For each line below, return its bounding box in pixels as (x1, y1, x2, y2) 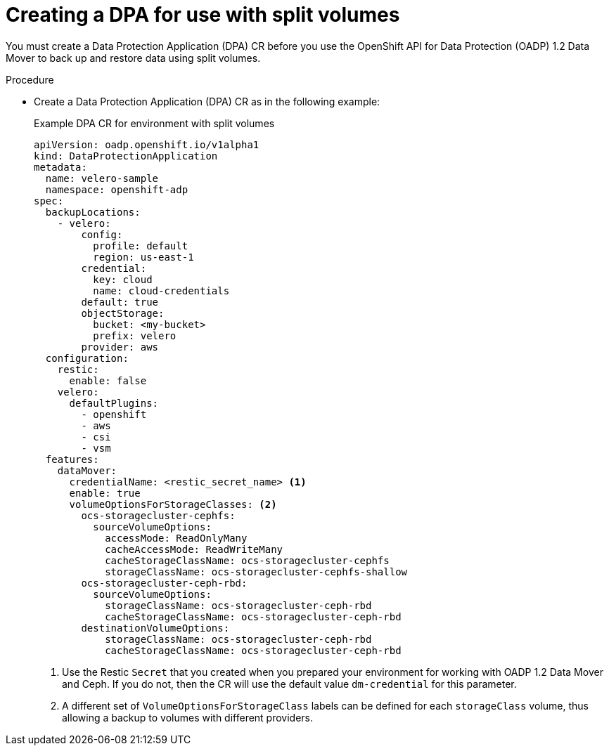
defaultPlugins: (69, 397, 159, 409)
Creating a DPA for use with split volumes (6, 3, 400, 27)
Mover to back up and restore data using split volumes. (6, 51, 261, 64)
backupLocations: (45, 206, 141, 218)
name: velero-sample (45, 172, 159, 184)
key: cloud (93, 273, 153, 285)
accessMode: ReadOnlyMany (105, 532, 248, 544)
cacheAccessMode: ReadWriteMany (105, 543, 283, 555)
